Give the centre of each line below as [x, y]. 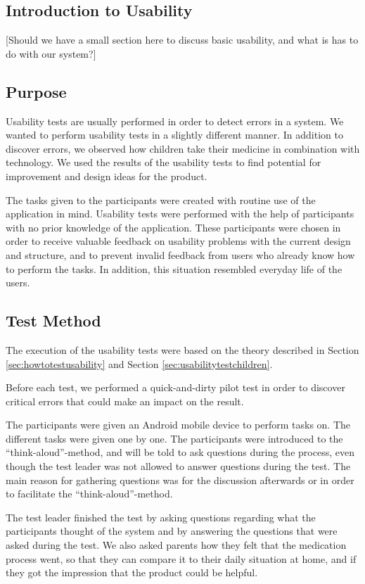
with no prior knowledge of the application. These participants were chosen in [173, 227]
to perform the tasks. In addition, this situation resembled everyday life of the [174, 268]
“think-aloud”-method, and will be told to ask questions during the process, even [180, 452]
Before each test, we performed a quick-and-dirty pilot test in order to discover [175, 387]
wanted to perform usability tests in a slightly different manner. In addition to [174, 135]
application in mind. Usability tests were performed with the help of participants [180, 214]
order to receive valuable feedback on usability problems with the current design [178, 241]
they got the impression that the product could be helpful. [132, 572]
